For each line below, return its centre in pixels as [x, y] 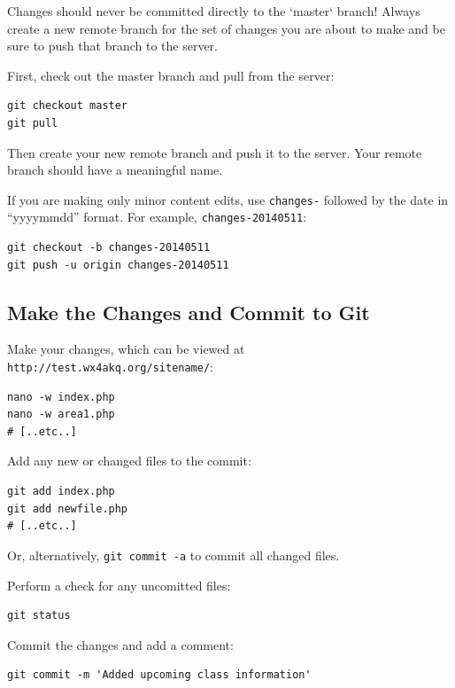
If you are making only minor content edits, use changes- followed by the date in [228, 199]
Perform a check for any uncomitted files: [119, 585]
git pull [33, 123]
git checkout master [68, 106]
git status [39, 616]
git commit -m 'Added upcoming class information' [159, 675]
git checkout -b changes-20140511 [109, 248]
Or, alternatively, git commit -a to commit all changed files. [174, 555]
